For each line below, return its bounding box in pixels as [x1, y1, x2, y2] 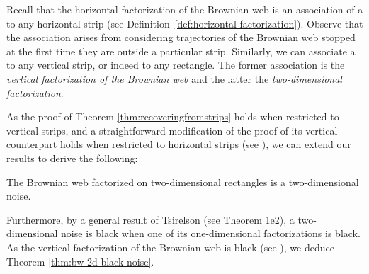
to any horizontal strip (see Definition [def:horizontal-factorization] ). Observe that [6, 16, 363, 30]
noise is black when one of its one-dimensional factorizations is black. [61, 226, 361, 241]
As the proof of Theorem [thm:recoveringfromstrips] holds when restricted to [6, 109, 339, 124]
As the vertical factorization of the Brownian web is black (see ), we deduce [6, 239, 334, 254]
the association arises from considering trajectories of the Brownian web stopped [6, 30, 356, 45]
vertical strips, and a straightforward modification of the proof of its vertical [6, 122, 338, 137]
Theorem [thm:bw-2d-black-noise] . [6, 253, 154, 268]
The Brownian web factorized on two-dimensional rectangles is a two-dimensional [6, 174, 359, 189]
